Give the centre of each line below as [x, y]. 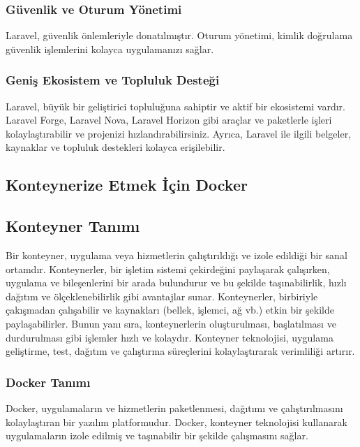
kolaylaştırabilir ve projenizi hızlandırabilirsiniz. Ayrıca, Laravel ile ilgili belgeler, [179, 133]
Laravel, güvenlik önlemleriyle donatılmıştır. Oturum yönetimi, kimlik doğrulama [179, 35]
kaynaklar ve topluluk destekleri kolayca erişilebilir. [115, 147]
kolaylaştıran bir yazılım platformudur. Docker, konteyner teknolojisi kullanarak [177, 422]
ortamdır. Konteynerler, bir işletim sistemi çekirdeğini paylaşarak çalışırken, [168, 269]
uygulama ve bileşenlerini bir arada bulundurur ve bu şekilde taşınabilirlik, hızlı [176, 283]
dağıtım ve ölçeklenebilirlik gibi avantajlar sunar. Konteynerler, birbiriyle [162, 296]
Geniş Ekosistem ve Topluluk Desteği [113, 80]
